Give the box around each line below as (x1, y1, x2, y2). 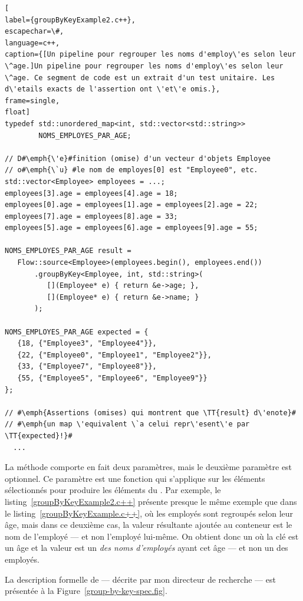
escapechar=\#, (5, 27, 64, 36)
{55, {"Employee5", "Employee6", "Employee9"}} (17, 374, 208, 382)
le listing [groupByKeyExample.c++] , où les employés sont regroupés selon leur (5, 507, 294, 519)
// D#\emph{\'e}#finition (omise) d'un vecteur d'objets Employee (5, 154, 271, 163)
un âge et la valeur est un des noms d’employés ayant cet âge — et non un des (5, 541, 288, 554)
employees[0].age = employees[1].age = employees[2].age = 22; (5, 201, 258, 209)
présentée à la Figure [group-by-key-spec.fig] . (5, 584, 167, 597)
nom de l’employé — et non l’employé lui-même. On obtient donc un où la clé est (5, 530, 299, 542)
